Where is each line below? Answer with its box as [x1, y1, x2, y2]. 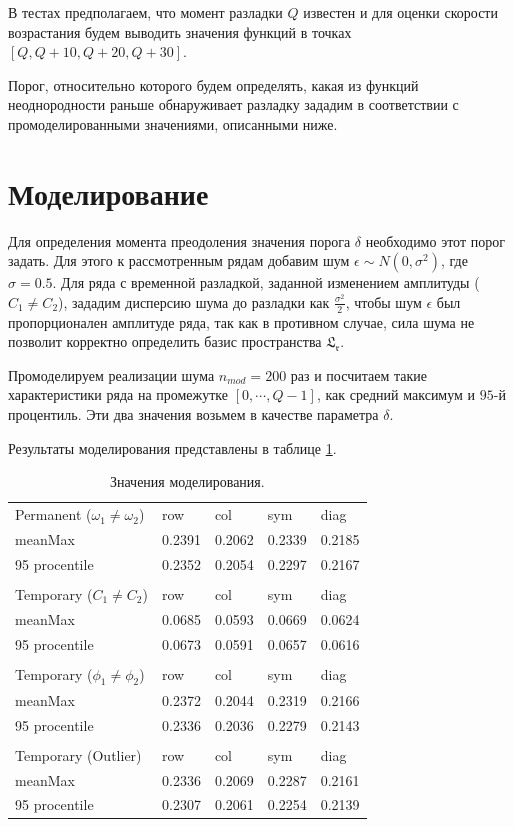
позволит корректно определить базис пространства [8, 331, 322, 352]
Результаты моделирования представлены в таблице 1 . [8, 437, 337, 458]
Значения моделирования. [109, 471, 265, 492]
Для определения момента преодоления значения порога [8, 230, 351, 251]
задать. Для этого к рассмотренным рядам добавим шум [8, 250, 350, 271]
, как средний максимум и [316, 384, 476, 405]
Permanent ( [15, 504, 92, 525]
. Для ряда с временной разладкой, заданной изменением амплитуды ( [52, 272, 480, 293]
